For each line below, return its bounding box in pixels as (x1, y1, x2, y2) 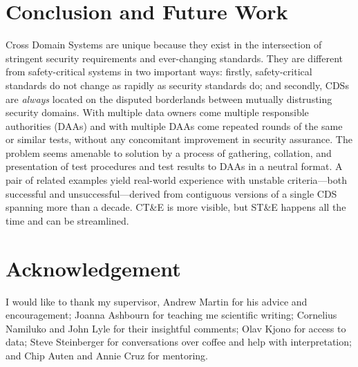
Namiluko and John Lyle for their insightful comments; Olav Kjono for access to (6, 321, 346, 335)
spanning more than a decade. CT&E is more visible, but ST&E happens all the (6, 200, 346, 214)
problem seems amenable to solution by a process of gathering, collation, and (6, 145, 332, 160)
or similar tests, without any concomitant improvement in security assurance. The (6, 132, 352, 147)
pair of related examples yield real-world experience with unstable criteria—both (6, 173, 347, 187)
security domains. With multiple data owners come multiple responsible (6, 105, 309, 120)
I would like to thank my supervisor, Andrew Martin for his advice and (6, 294, 308, 308)
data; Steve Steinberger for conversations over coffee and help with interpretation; (6, 335, 352, 349)
